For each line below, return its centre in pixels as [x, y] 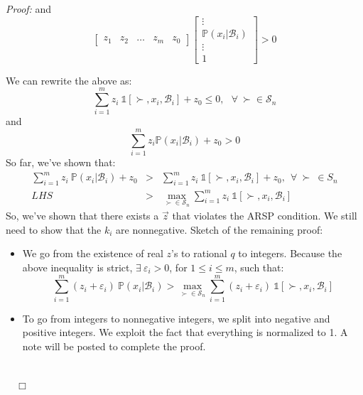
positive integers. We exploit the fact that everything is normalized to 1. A [185, 332]
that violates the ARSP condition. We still [265, 216]
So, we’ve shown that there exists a [82, 216]
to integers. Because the [290, 253]
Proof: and [29, 9]
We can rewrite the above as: [69, 80]
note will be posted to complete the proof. [114, 346]
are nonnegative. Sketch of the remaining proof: [220, 229]
